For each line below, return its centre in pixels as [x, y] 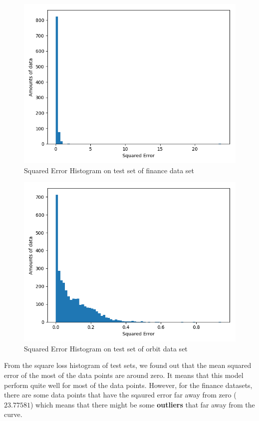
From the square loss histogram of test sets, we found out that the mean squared [128, 365]
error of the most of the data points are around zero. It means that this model [124, 375]
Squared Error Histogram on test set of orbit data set [106, 348]
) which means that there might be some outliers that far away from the [142, 404]
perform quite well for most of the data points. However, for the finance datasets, [128, 385]
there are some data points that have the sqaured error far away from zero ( [120, 395]
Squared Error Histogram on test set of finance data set [109, 170]
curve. [13, 414]
